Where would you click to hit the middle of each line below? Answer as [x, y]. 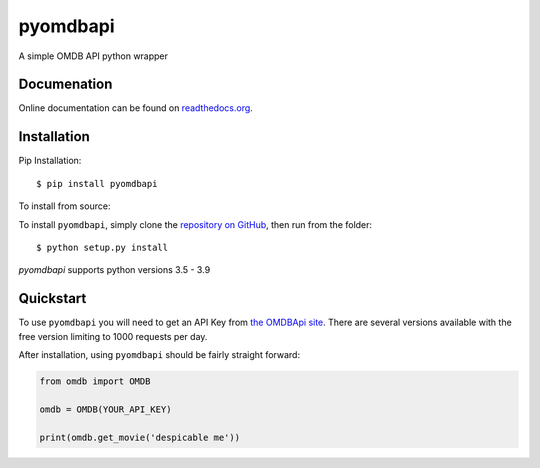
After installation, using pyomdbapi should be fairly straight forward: [159, 354]
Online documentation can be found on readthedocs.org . [136, 108]
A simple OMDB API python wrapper [93, 56]
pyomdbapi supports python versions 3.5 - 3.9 [114, 270]
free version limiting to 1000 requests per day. [113, 336]
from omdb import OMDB [95, 381]
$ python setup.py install [102, 247]
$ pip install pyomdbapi [97, 183]
